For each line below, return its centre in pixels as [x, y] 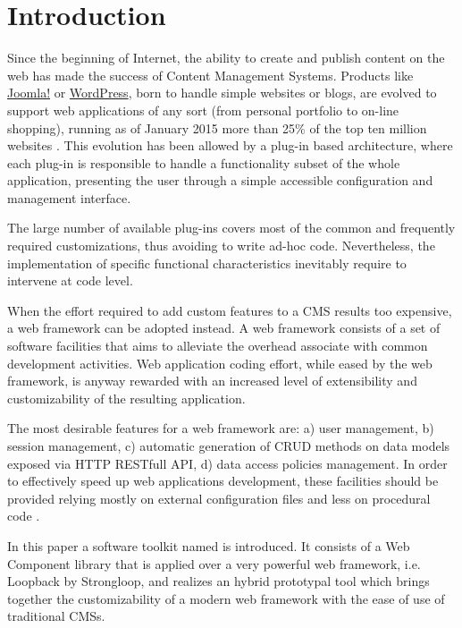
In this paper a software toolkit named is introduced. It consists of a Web [209, 545]
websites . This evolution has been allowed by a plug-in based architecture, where [230, 145]
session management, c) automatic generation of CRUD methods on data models [229, 446]
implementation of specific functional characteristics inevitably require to [207, 263]
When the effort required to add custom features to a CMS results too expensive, [230, 310]
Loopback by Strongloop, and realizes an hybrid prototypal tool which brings [218, 581]
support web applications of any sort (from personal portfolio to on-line [203, 110]
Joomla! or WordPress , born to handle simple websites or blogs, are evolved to [222, 93]
